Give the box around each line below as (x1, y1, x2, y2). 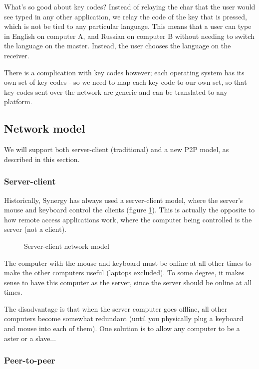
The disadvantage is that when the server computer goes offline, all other (4, 303, 228, 314)
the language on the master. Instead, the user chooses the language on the (4, 40, 231, 51)
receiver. (4, 50, 29, 60)
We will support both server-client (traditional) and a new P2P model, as (4, 144, 229, 155)
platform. (4, 96, 32, 107)
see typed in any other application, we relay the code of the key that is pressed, (4, 11, 247, 21)
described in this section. (4, 154, 80, 164)
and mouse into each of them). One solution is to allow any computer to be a (4, 323, 240, 334)
